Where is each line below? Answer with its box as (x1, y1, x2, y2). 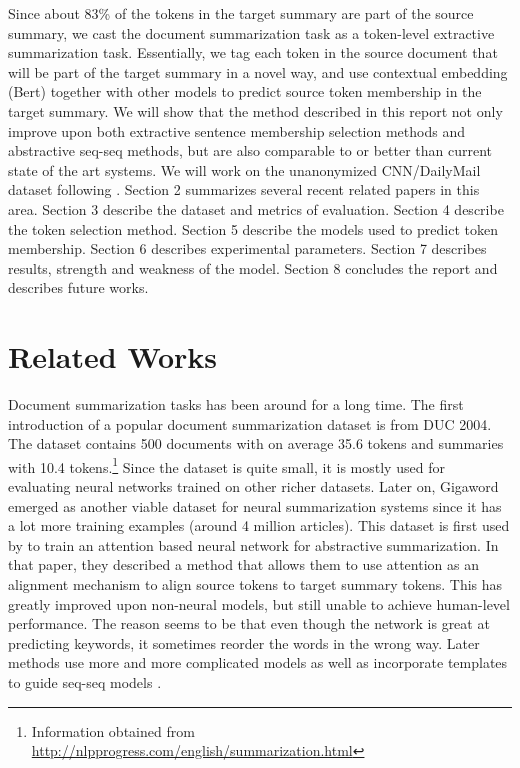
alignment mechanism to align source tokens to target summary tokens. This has (8, 574, 503, 595)
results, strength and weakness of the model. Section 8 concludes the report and (8, 257, 498, 278)
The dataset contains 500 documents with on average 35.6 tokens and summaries (8, 433, 504, 454)
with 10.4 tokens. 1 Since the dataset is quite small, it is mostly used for (8, 453, 445, 477)
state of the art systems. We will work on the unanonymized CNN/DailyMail (8, 159, 481, 180)
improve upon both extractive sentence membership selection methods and (8, 120, 465, 141)
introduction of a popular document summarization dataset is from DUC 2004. (8, 413, 492, 434)
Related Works (8, 336, 218, 377)
